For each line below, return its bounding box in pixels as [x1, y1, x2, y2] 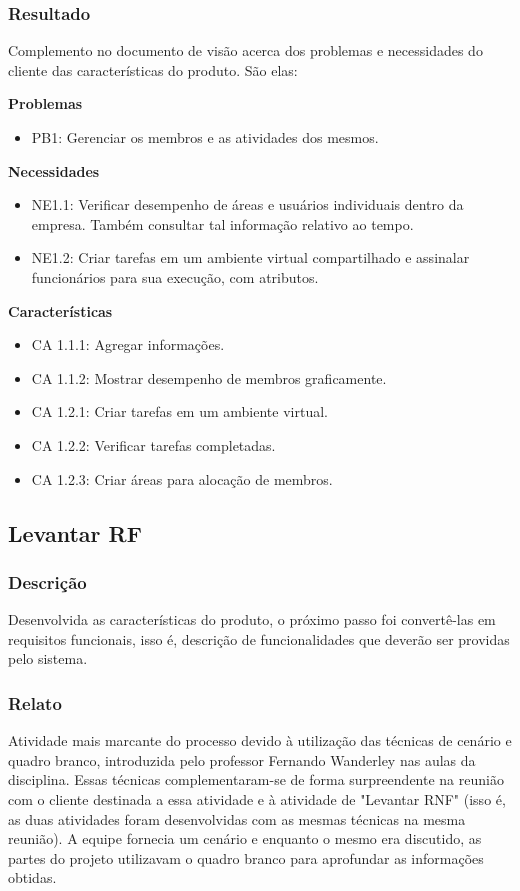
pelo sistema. [8, 648, 88, 669]
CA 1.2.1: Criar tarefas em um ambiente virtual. [31, 401, 328, 422]
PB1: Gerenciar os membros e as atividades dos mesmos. [31, 127, 379, 147]
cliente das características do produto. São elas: [8, 59, 298, 80]
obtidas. [8, 867, 57, 888]
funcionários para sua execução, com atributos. [31, 266, 319, 287]
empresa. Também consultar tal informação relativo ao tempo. [31, 213, 414, 234]
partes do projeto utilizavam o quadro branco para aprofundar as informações [8, 847, 484, 868]
